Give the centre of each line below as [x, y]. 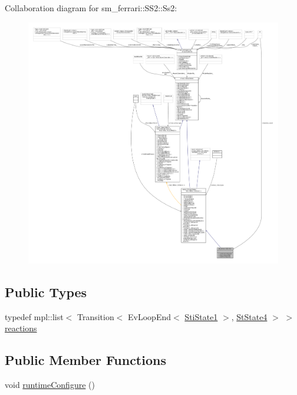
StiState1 [201, 316]
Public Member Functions [85, 360]
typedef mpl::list [34, 316]
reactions [21, 328]
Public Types [46, 292]
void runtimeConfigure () [50, 385]
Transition [95, 316]
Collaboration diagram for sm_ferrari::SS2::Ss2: [91, 8]
